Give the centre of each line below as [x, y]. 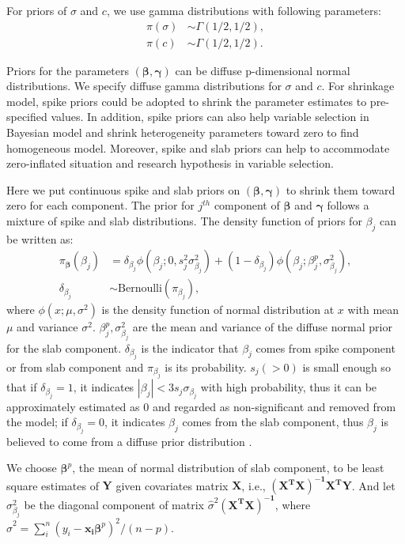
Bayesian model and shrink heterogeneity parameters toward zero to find [183, 132]
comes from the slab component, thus [273, 422]
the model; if [37, 422]
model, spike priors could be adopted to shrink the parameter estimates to [187, 101]
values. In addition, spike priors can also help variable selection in [210, 117]
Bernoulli [140, 289]
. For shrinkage [358, 86]
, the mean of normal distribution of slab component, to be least [228, 468]
